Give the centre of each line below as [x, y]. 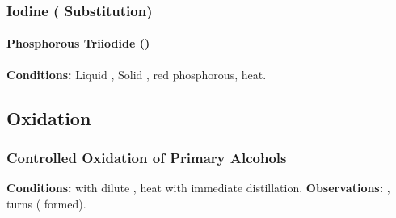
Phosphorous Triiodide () [78, 43]
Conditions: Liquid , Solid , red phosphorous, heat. [137, 74]
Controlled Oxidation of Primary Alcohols [147, 157]
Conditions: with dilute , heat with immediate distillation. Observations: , [198, 188]
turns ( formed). [46, 203]
